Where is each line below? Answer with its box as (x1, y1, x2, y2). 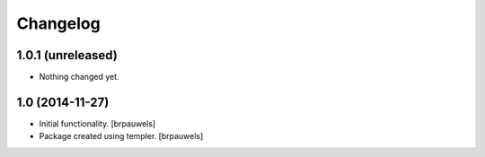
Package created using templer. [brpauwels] (39, 131, 204, 142)
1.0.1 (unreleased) (16, 48, 119, 63)
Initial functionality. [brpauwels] (39, 118, 156, 129)
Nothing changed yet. (39, 72, 120, 83)
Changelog (16, 13, 101, 33)
